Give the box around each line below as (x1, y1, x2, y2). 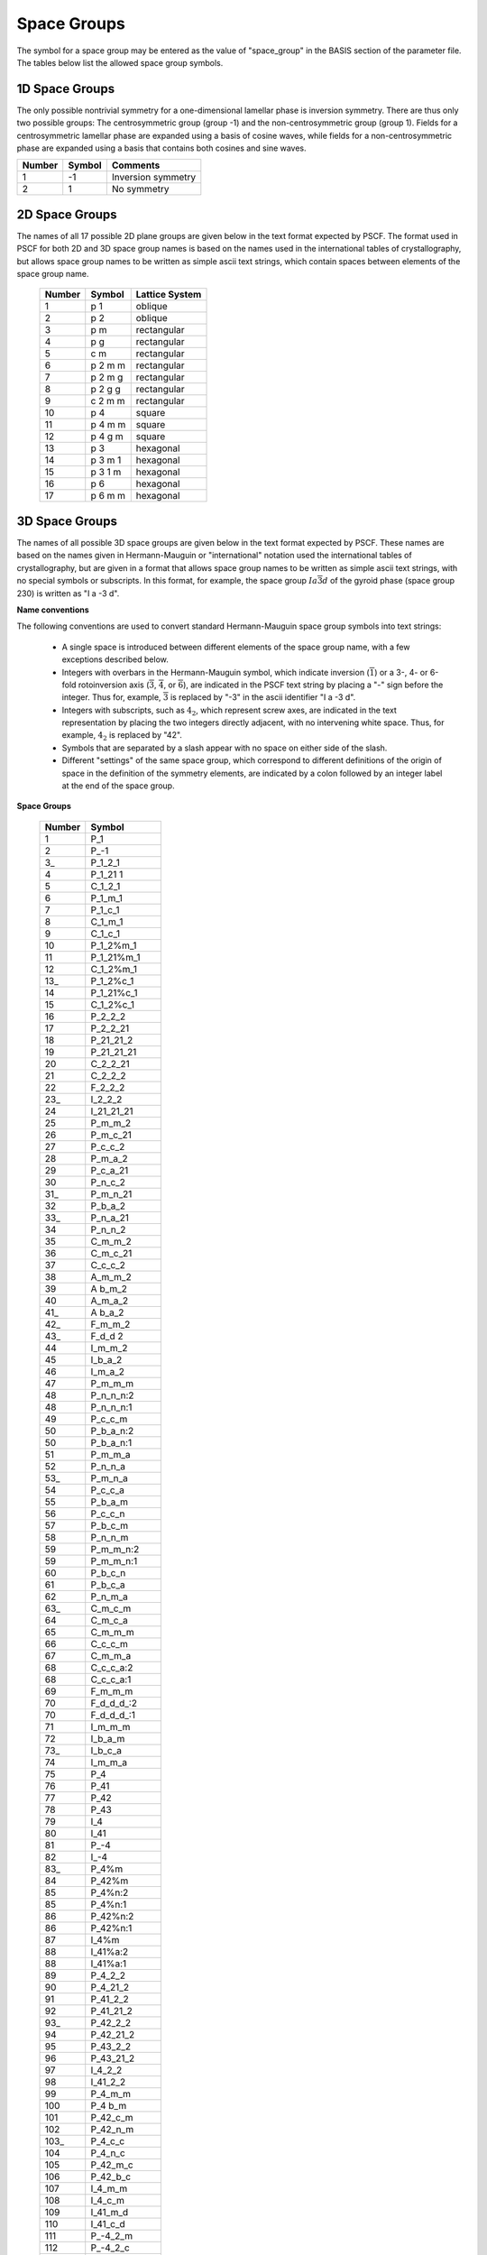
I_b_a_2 (90, 1353, 123, 1366)
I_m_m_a (90, 1755, 128, 1768)
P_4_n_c (90, 2147, 125, 2159)
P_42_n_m (90, 2122, 134, 2135)
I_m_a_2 (90, 1365, 125, 1377)
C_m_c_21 (90, 1247, 133, 1259)
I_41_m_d (90, 2205, 129, 2218)
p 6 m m (90, 490, 126, 502)
